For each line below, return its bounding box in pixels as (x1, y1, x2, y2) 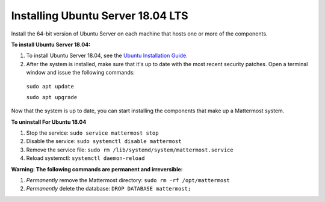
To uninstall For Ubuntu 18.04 (11, 118, 87, 126)
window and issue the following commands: (26, 69, 135, 76)
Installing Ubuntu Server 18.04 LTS (11, 9, 189, 22)
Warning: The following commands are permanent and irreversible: (11, 165, 183, 173)
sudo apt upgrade (26, 94, 78, 100)
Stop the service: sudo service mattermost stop (26, 129, 159, 136)
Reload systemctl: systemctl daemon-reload (26, 155, 145, 162)
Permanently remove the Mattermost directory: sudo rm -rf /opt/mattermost (26, 177, 230, 184)
